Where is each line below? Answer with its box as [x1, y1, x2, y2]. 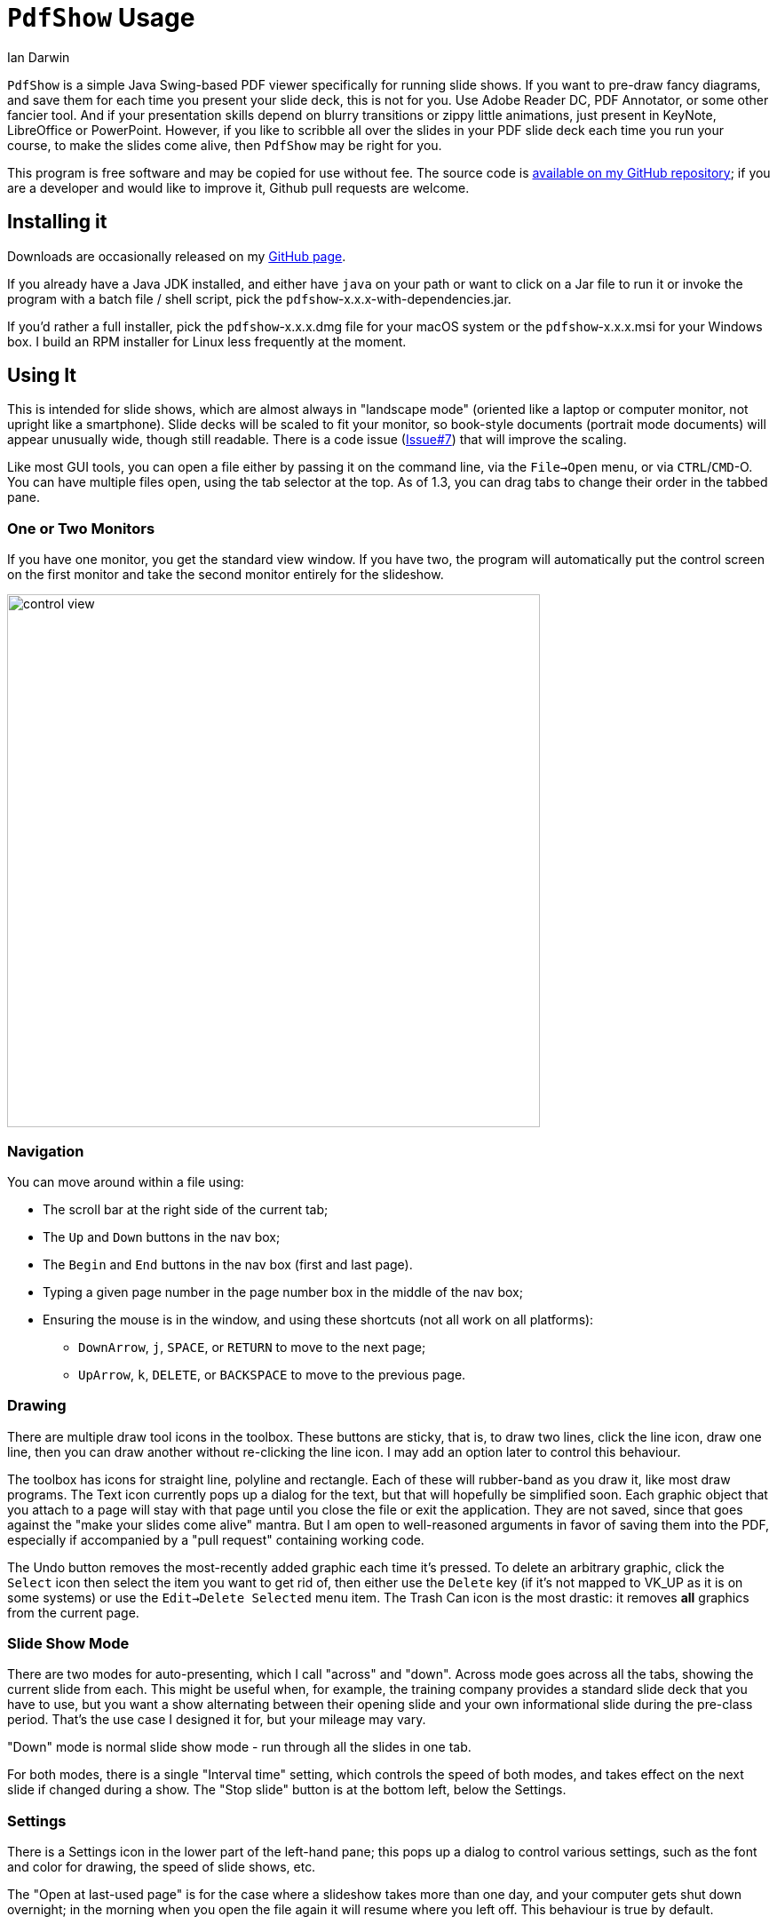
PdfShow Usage [7, 3, 195, 33]
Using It [7, 364, 77, 387]
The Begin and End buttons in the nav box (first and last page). [43, 1256, 413, 1272]
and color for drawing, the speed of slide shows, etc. [7, 1859, 316, 1875]
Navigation [7, 1141, 84, 1160]
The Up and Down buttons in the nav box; [43, 1228, 281, 1244]
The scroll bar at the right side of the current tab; [43, 1201, 329, 1217]
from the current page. [7, 1604, 139, 1620]
